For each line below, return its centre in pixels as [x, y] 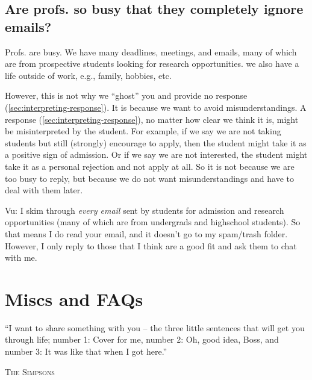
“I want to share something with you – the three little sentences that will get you [155, 327]
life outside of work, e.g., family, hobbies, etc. [88, 75]
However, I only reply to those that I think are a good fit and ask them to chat [151, 245]
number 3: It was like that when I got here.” [86, 351]
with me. [21, 257]
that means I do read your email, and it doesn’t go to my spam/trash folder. [146, 233]
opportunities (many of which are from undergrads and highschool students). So [153, 222]
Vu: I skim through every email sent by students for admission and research [145, 210]
